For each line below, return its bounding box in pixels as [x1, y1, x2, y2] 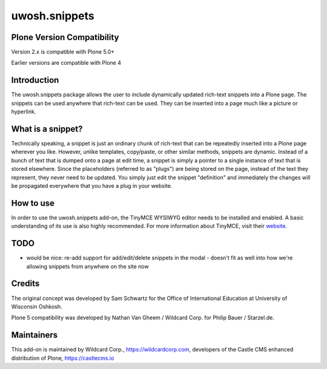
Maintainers [11, 330, 58, 341]
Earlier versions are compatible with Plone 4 [11, 59, 121, 67]
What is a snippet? [11, 124, 83, 134]
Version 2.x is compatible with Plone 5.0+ [11, 48, 115, 56]
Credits [11, 279, 40, 289]
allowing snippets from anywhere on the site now [26, 262, 149, 270]
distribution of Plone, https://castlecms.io [11, 354, 114, 362]
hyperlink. [11, 108, 36, 115]
